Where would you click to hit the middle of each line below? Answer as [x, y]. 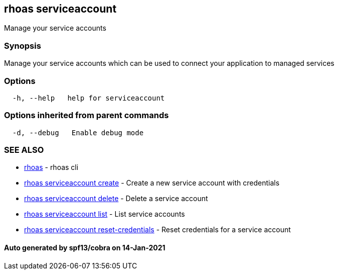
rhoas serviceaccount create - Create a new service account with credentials [152, 183]
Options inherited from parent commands [87, 115]
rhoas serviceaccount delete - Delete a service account [116, 199]
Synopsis [23, 45]
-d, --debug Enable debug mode [78, 132]
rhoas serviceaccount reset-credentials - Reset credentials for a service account [157, 230]
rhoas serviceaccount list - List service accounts [105, 214]
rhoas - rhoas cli [51, 167]
